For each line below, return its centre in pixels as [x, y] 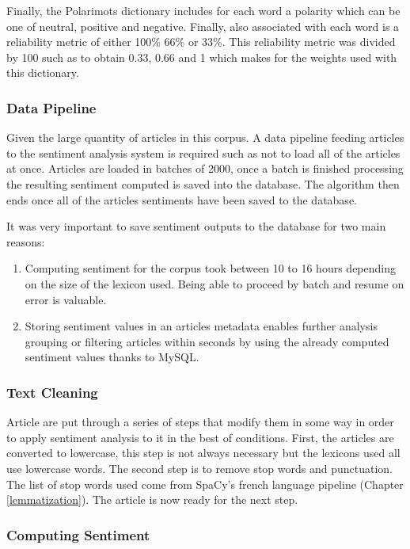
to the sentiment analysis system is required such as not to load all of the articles [203, 152]
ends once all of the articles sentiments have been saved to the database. [182, 199]
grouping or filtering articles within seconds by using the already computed [207, 341]
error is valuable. [66, 299]
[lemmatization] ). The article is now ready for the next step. [152, 499]
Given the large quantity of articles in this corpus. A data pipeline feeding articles [205, 137]
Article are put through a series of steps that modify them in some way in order [200, 422]
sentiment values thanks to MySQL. [112, 357]
